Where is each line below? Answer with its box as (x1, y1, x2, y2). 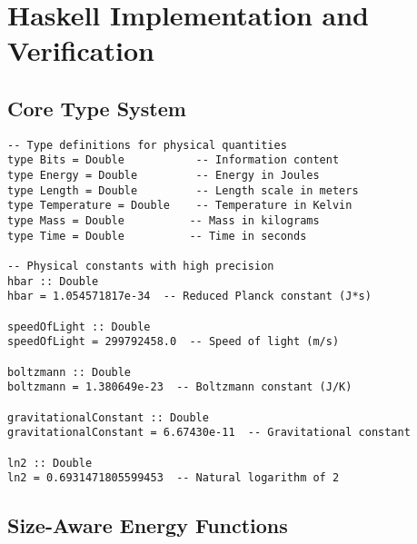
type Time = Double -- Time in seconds (7, 229, 307, 242)
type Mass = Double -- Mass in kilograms (7, 214, 320, 228)
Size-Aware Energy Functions (7, 511, 288, 539)
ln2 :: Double (7, 456, 93, 470)
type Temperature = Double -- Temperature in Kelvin (7, 199, 352, 213)
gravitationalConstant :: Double (7, 410, 209, 424)
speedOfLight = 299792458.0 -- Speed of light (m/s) (7, 335, 340, 349)
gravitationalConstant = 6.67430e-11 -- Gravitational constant (7, 426, 411, 440)
